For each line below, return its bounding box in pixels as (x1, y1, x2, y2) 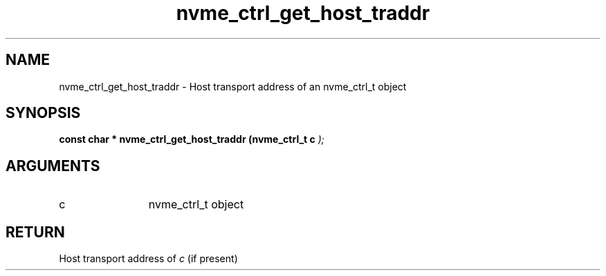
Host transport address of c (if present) (59, 253, 238, 265)
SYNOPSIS (6, 104, 81, 122)
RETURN (6, 223, 65, 241)
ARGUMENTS (6, 157, 100, 175)
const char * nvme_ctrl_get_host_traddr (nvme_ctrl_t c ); (59, 133, 325, 146)
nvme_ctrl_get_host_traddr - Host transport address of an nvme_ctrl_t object (59, 80, 407, 92)
